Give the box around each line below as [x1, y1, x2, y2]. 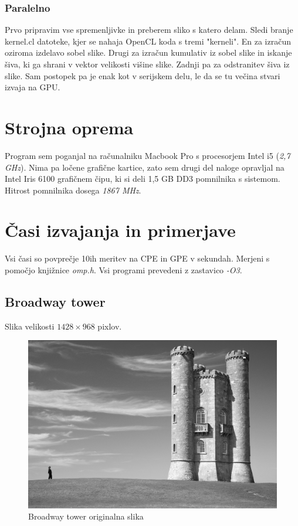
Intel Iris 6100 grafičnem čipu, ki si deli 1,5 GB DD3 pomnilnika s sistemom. [5, 172, 280, 185]
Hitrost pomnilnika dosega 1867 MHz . [5, 184, 141, 196]
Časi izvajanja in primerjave [5, 218, 236, 242]
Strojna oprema [5, 115, 134, 139]
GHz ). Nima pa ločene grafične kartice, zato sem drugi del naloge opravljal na [5, 161, 285, 173]
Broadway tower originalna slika [28, 510, 144, 522]
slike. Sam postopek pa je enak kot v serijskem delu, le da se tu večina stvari [5, 69, 280, 82]
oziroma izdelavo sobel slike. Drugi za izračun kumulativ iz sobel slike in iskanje [5, 46, 292, 59]
